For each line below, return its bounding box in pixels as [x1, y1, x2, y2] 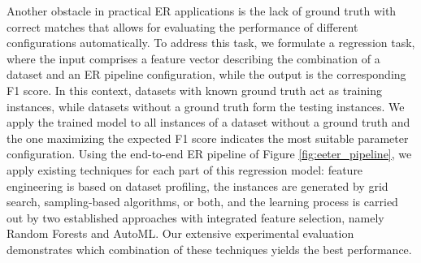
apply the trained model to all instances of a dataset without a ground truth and [7, 114, 410, 131]
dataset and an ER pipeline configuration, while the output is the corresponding [7, 66, 406, 83]
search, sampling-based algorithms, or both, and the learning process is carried [7, 193, 398, 210]
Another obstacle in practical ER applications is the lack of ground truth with [7, 2, 397, 19]
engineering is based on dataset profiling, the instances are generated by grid [7, 177, 388, 194]
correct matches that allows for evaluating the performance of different [7, 18, 358, 35]
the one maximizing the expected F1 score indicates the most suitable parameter [7, 129, 409, 146]
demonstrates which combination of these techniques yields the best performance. [7, 240, 412, 257]
